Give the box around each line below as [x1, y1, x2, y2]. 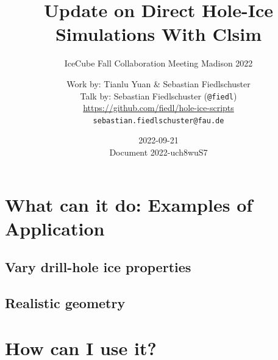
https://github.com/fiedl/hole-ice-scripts [83, 101, 234, 114]
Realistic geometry [5, 293, 126, 312]
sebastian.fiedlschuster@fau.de [93, 116, 224, 125]
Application [5, 215, 105, 240]
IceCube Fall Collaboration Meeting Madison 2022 [64, 57, 253, 70]
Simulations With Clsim [55, 21, 262, 46]
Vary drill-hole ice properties [5, 257, 191, 276]
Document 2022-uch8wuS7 [109, 146, 208, 158]
